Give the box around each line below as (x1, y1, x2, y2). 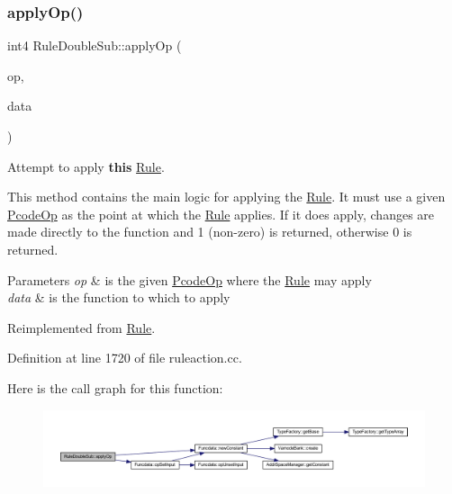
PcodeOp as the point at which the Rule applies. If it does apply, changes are (7, 204, 435, 223)
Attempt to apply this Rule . (7, 157, 165, 175)
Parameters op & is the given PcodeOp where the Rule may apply (7, 270, 372, 289)
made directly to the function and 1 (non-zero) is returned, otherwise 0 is (7, 222, 412, 241)
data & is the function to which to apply (7, 288, 231, 307)
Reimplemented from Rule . (7, 318, 156, 337)
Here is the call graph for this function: (7, 378, 223, 397)
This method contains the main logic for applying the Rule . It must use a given (7, 187, 446, 206)
